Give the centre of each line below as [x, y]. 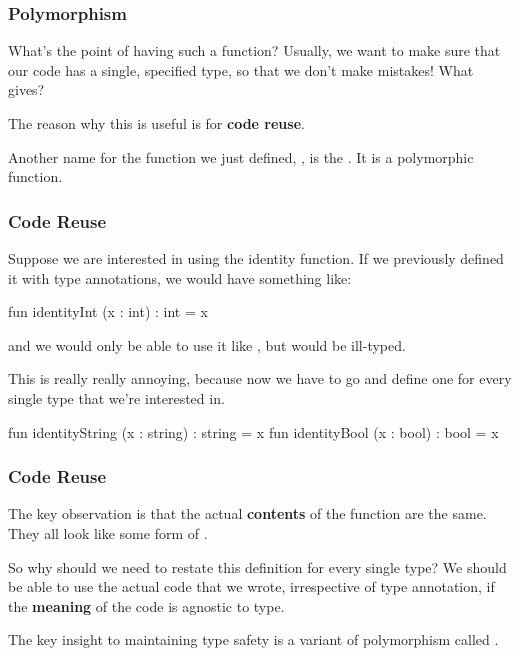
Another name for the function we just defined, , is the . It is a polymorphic [241, 156]
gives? [26, 89]
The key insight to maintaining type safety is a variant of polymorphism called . [253, 639]
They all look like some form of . [108, 532]
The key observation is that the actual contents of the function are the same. [247, 513]
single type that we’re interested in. [116, 397]
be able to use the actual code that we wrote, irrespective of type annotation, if [251, 586]
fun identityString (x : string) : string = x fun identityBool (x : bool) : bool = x [253, 431]
